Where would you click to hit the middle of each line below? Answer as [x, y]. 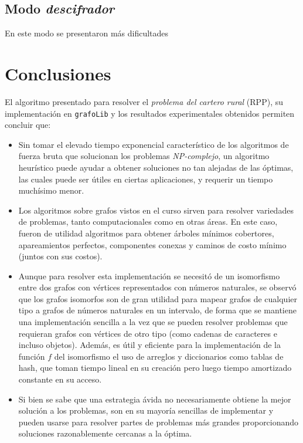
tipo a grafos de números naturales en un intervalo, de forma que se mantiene [157, 310]
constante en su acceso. [60, 379]
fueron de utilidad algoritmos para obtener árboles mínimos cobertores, [146, 233]
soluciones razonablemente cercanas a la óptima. [105, 433]
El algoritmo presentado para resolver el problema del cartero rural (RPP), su [144, 101]
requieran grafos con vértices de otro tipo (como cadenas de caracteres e [148, 333]
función [32, 356]
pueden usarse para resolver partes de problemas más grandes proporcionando [159, 422]
